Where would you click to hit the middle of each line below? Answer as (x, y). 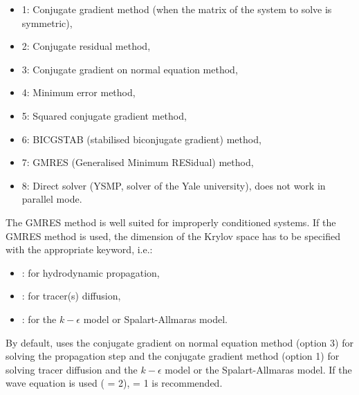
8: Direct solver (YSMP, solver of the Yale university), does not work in (174, 185)
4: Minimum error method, (79, 92)
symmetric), (47, 22)
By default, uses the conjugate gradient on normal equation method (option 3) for (179, 342)
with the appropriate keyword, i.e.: (79, 249)
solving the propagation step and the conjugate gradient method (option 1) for (173, 356)
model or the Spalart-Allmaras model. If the (258, 369)
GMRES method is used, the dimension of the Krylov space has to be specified (173, 236)
